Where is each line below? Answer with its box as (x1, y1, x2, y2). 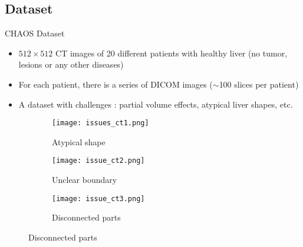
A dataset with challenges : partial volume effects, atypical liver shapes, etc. (18, 98, 293, 110)
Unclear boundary (52, 173, 117, 186)
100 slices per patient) (219, 78, 299, 90)
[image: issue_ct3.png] (52, 194, 145, 203)
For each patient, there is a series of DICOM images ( (18, 78, 213, 90)
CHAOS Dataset (5, 27, 65, 39)
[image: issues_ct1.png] (52, 119, 149, 128)
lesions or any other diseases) (18, 58, 124, 71)
